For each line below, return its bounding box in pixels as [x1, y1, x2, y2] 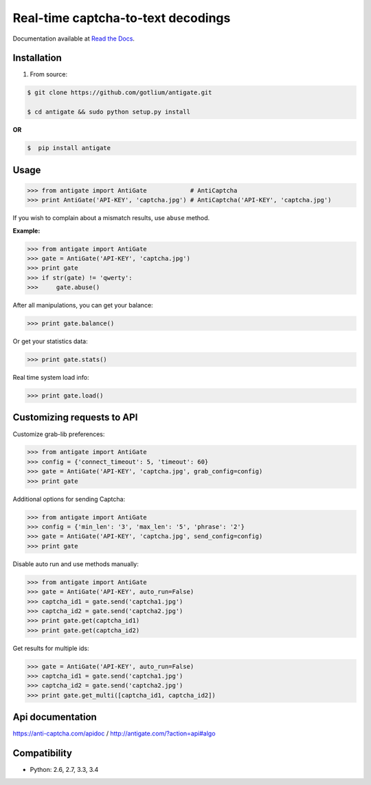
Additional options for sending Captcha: [12, 495, 126, 503]
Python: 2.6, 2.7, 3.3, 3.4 [30, 766, 99, 774]
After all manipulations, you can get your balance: [12, 301, 154, 310]
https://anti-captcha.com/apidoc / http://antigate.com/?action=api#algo [12, 729, 216, 738]
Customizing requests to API [12, 411, 138, 423]
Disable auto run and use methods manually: [12, 559, 139, 568]
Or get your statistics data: [12, 337, 89, 345]
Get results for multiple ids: [12, 644, 89, 652]
